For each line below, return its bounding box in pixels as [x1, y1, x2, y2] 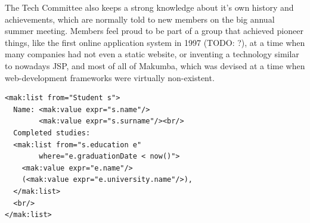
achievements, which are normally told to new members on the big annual [5, 13, 275, 25]
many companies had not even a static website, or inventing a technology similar [5, 48, 299, 60]
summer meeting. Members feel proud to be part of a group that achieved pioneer [5, 24, 303, 37]
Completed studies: [13, 128, 91, 137]
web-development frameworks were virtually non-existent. [5, 71, 215, 83]
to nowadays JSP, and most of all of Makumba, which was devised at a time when [5, 59, 305, 72]
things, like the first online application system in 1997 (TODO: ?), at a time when [5, 36, 305, 48]
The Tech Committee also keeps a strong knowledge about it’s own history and [5, 1, 294, 13]
